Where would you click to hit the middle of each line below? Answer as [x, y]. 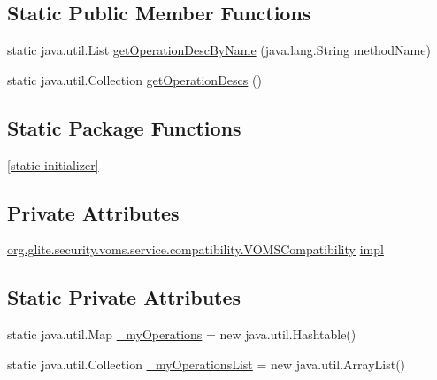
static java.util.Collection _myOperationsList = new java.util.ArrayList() [207, 364]
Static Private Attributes [124, 297]
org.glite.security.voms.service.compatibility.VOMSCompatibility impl [195, 249]
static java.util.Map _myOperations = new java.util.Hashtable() [182, 334]
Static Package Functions [124, 127]
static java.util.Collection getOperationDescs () [134, 79]
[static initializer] [53, 164]
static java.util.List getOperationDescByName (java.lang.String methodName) [219, 50]
